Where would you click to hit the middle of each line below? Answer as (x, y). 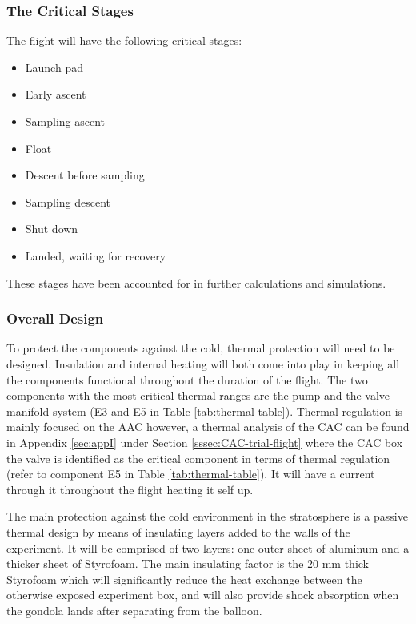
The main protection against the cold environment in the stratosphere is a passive (207, 516)
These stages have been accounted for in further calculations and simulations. (196, 282)
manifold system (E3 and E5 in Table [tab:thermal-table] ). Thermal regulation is (205, 411)
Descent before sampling (85, 175)
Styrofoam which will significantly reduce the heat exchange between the (184, 579)
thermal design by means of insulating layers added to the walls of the (178, 531)
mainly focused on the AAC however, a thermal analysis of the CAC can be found (208, 427)
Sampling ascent (65, 121)
